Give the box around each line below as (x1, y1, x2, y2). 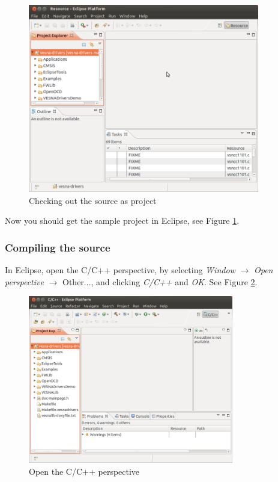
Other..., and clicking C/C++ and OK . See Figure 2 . (62, 275, 258, 288)
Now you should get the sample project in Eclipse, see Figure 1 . (5, 214, 240, 227)
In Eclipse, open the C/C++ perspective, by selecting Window (5, 264, 235, 276)
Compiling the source (5, 239, 110, 255)
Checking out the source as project (29, 194, 157, 206)
